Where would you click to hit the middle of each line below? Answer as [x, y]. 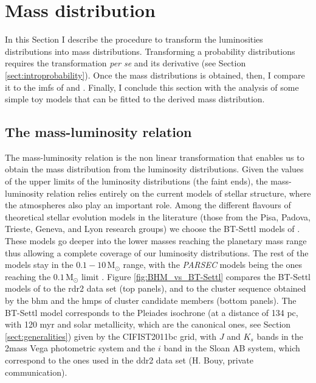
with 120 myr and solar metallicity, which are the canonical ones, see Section [148, 324]
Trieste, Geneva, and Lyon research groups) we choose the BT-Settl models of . [153, 229]
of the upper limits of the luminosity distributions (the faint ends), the [136, 181]
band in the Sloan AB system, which [232, 348]
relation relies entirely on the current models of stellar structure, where [179, 193]
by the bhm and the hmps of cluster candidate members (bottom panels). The [151, 300]
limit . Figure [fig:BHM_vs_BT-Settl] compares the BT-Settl [196, 276]
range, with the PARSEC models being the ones [213, 265]
